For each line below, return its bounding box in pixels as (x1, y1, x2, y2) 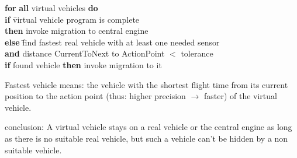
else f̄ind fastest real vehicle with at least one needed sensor (5, 36, 220, 48)
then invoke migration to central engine (5, 24, 148, 37)
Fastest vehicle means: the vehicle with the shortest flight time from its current (5, 78, 288, 90)
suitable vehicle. (5, 143, 62, 156)
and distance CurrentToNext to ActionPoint (5, 47, 165, 59)
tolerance (181, 47, 213, 59)
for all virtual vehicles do (5, 2, 98, 13)
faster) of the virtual (203, 90, 277, 102)
